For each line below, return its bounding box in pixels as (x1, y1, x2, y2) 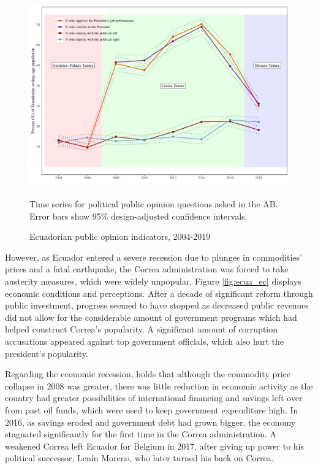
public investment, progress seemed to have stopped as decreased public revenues (5, 299, 309, 312)
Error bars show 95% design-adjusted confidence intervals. (29, 209, 248, 222)
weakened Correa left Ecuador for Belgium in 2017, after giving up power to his (5, 439, 304, 452)
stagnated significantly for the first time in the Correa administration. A (5, 428, 277, 440)
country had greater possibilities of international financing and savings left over (5, 391, 303, 404)
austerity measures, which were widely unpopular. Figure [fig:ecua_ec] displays (5, 275, 301, 288)
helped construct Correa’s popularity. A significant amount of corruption (5, 323, 278, 336)
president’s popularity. (5, 347, 88, 359)
